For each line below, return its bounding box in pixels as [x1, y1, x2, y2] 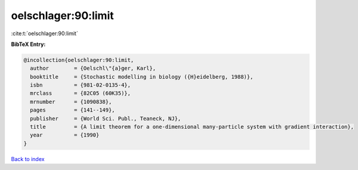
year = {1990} [30, 132, 100, 138]
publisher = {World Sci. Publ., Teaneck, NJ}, [30, 115, 181, 122]
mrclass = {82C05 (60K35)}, [30, 90, 131, 97]
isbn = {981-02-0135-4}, [30, 82, 131, 89]
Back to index [11, 155, 45, 162]
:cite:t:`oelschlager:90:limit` [11, 30, 79, 37]
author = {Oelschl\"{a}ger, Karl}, [30, 65, 156, 72]
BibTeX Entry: [11, 41, 46, 48]
